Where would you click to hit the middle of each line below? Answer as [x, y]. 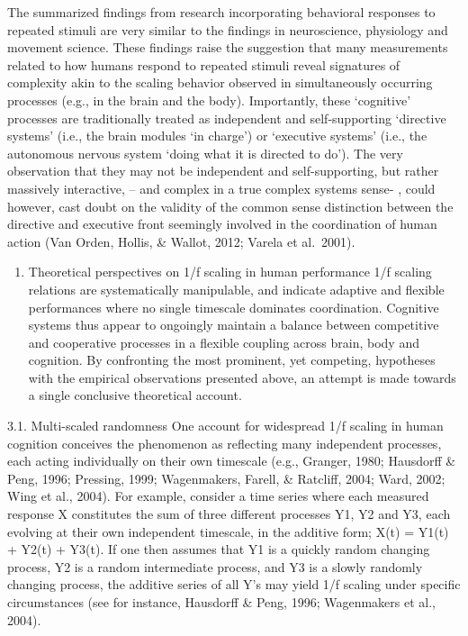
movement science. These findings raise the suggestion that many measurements [228, 47]
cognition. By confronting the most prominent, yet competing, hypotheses [232, 360]
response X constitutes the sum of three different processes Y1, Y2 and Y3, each [229, 514]
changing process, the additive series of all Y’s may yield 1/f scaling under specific [234, 584]
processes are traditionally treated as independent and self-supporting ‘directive [227, 118]
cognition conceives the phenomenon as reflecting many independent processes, [225, 443]
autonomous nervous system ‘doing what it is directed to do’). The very [205, 153]
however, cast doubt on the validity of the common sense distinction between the [230, 206]
